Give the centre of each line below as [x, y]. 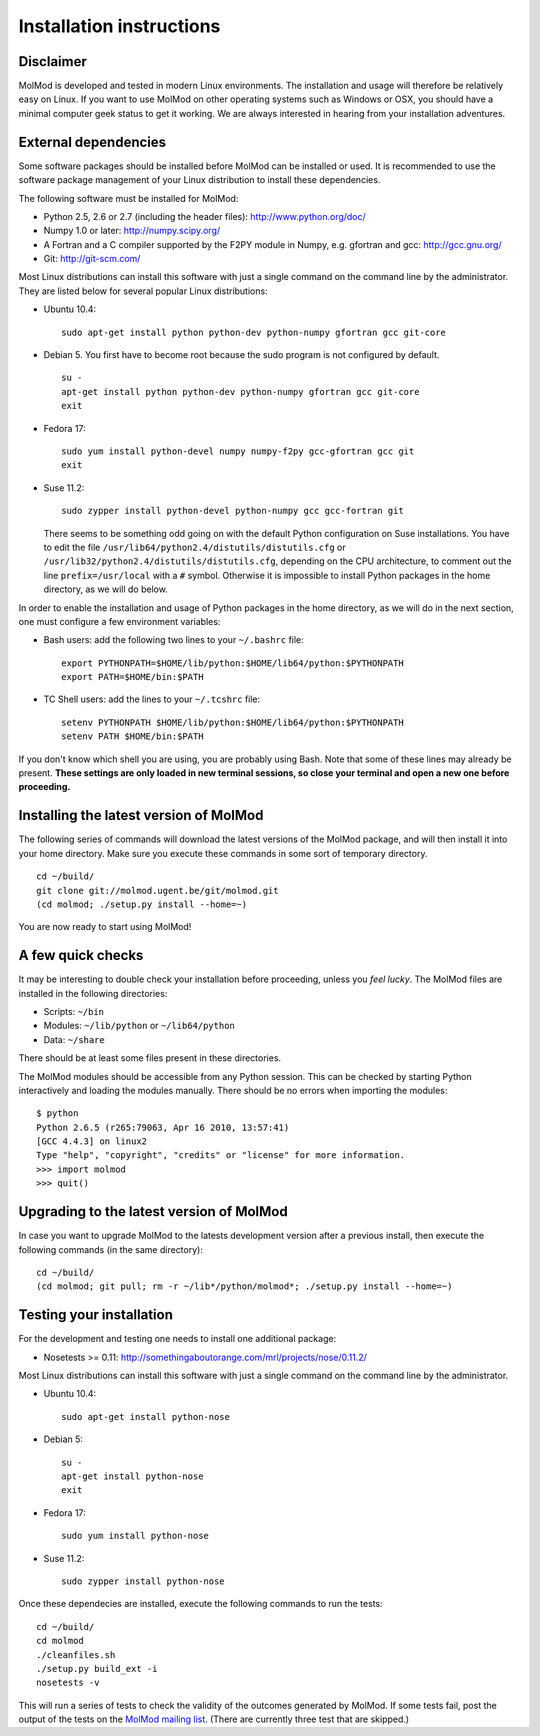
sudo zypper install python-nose [143, 1581]
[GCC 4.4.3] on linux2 [92, 1141]
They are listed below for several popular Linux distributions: [143, 291]
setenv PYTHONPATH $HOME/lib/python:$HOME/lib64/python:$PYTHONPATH [232, 722]
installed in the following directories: [93, 993]
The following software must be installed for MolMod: [128, 198]
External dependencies [92, 141]
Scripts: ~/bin [74, 1011]
